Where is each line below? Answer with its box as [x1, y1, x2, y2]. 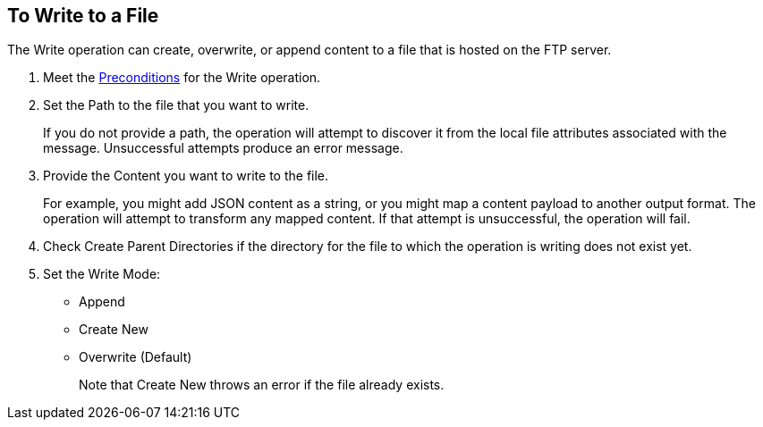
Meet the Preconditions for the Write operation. [43, 70, 321, 86]
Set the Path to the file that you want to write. [43, 97, 309, 113]
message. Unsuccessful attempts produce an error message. [43, 140, 403, 156]
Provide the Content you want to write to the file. [43, 168, 329, 184]
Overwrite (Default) [79, 349, 192, 365]
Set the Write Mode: [43, 266, 161, 282]
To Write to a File [7, 4, 159, 27]
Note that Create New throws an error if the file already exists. [79, 377, 445, 393]
